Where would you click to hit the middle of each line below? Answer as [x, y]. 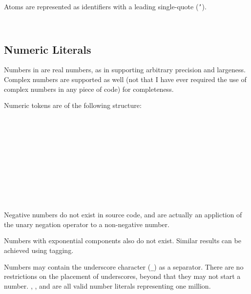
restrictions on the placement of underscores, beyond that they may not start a [122, 276]
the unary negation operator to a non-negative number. [87, 224]
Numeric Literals [48, 49]
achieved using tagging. [39, 250]
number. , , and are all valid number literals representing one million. [107, 285]
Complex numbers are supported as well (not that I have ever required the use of [125, 79]
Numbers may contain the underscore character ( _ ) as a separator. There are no [124, 266]
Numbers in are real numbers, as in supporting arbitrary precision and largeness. [125, 70]
